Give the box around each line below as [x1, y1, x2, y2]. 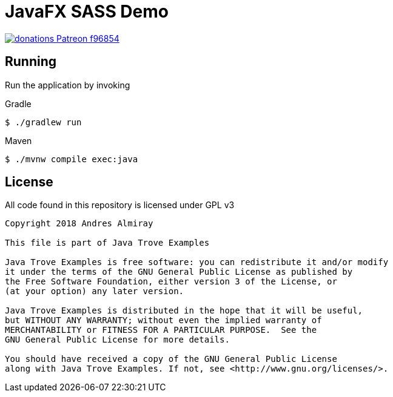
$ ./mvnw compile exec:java [5, 154, 138, 164]
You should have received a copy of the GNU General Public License [5, 354, 337, 364]
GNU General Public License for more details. [5, 335, 230, 345]
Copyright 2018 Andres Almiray [5, 218, 153, 229]
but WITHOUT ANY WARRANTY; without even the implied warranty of [5, 315, 322, 326]
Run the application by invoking [5, 79, 130, 90]
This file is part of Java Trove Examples [5, 238, 210, 248]
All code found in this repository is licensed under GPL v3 [5, 200, 235, 211]
